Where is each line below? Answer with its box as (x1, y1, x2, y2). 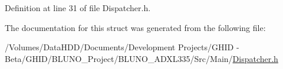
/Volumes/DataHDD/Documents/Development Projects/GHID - (5, 41, 239, 53)
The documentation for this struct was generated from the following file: (5, 21, 266, 33)
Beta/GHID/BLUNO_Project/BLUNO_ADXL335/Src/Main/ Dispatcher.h (5, 52, 278, 64)
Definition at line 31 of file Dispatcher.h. (5, 2, 151, 13)
